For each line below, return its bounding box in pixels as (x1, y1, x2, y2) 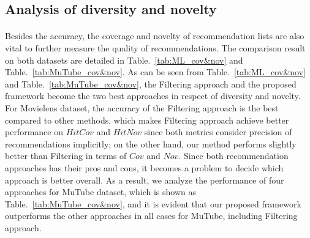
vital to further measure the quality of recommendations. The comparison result (5, 41, 306, 54)
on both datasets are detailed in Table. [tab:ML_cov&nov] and (5, 53, 243, 66)
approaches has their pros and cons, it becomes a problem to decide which (5, 161, 284, 174)
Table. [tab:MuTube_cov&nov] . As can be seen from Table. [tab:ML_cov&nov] (5, 65, 306, 78)
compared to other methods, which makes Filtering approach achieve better (5, 113, 289, 126)
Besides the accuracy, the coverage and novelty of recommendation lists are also (5, 29, 304, 42)
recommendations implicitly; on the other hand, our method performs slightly (5, 137, 297, 150)
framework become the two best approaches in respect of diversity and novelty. (5, 89, 301, 102)
